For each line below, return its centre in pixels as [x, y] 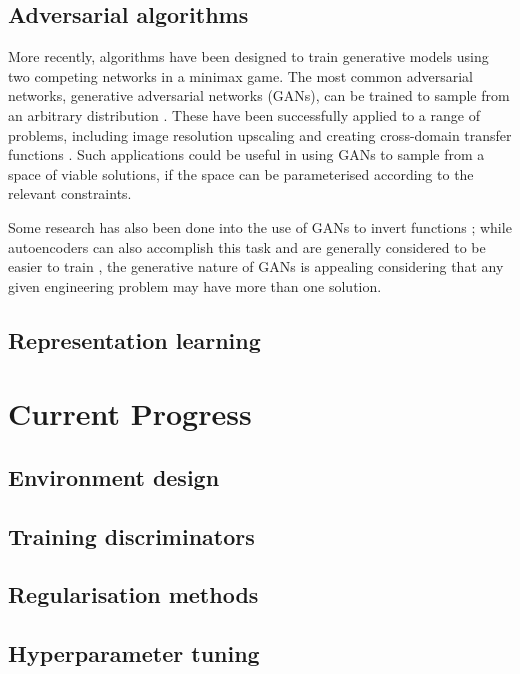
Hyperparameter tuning [134, 653]
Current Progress [130, 413]
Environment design [114, 476]
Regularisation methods [133, 594]
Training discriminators [131, 535]
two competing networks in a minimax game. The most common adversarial [241, 75]
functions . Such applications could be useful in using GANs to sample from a [246, 154]
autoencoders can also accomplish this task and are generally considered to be [247, 246]
